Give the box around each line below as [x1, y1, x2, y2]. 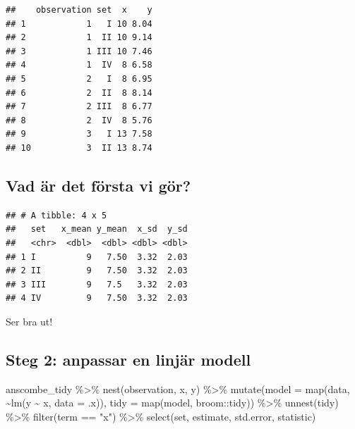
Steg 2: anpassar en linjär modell [6, 348, 251, 370]
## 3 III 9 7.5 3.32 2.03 [6, 279, 188, 290]
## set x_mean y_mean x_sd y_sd [6, 224, 188, 235]
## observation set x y [6, 5, 152, 15]
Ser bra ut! [6, 313, 53, 328]
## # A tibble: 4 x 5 [6, 210, 107, 220]
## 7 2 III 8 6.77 [6, 101, 152, 112]
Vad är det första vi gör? [6, 174, 191, 196]
